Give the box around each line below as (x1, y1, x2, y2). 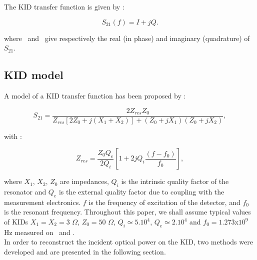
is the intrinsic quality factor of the (121, 176, 229, 186)
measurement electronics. (4, 196, 81, 207)
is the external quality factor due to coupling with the (58, 186, 224, 197)
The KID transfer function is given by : (4, 1, 124, 11)
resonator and (4, 186, 46, 197)
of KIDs (4, 216, 28, 227)
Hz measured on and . (4, 226, 75, 237)
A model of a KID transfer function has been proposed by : (4, 90, 186, 100)
